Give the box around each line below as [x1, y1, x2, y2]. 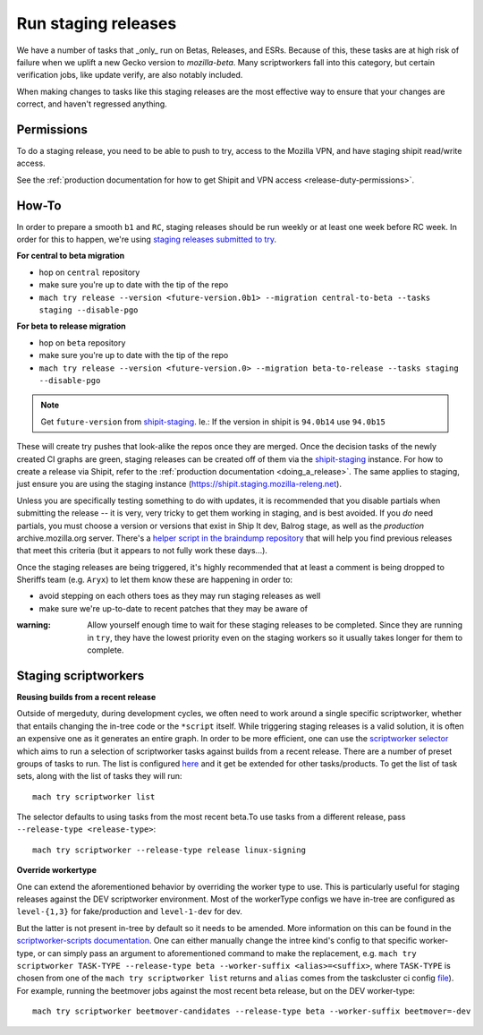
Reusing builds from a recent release [16, 691, 157, 702]
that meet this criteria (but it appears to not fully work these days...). [16, 545, 268, 556]
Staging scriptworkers [16, 668, 145, 683]
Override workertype [16, 865, 97, 876]
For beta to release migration [16, 321, 126, 331]
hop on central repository [38, 267, 140, 278]
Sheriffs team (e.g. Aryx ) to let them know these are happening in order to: [16, 574, 293, 586]
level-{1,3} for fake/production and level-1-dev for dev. [16, 906, 243, 917]
